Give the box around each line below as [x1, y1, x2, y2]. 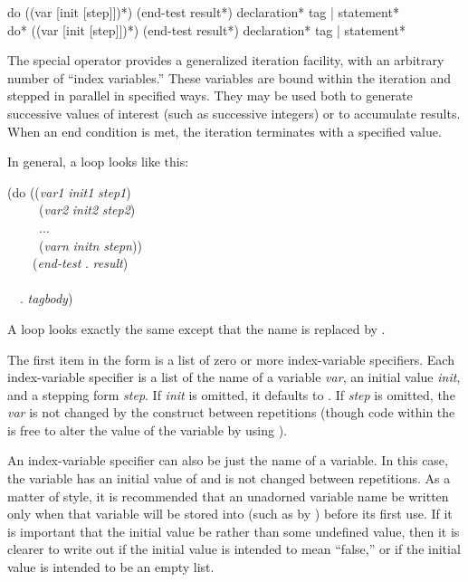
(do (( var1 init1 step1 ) [7, 182, 131, 201]
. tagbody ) [19, 289, 73, 308]
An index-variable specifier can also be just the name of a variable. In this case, [7, 451, 448, 470]
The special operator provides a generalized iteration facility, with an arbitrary [7, 51, 444, 70]
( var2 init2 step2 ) [38, 200, 136, 219]
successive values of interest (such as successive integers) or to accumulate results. [7, 103, 461, 122]
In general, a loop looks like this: [7, 152, 189, 171]
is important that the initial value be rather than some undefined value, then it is [7, 521, 460, 540]
